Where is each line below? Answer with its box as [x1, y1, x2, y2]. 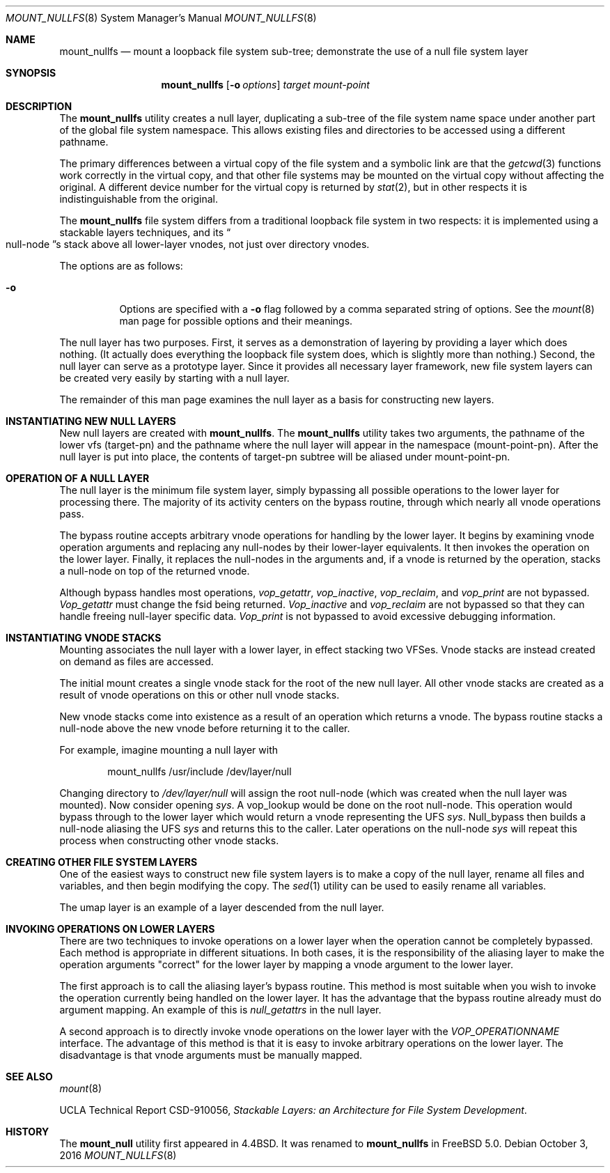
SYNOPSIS [6, 67, 56, 79]
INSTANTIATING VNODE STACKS [6, 632, 162, 644]
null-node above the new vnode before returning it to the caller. [59, 722, 350, 734]
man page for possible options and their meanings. [119, 315, 353, 327]
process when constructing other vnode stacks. [59, 834, 279, 846]
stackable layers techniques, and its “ [59, 226, 231, 238]
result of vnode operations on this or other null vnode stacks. [59, 689, 340, 701]
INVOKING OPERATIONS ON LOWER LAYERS [6, 923, 215, 935]
